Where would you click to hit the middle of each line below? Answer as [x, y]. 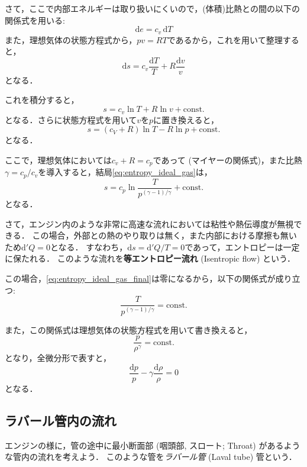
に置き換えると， [186, 119]
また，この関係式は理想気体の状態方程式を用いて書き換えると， [129, 329]
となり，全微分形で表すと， [58, 358]
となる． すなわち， [89, 247]
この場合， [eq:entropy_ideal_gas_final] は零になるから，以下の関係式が [140, 278]
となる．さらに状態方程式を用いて [71, 119]
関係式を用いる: [35, 20]
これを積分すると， [42, 100]
